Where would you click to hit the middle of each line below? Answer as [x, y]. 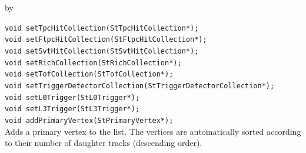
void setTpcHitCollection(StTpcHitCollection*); [102, 28]
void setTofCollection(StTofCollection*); [89, 74]
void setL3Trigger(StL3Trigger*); [72, 109]
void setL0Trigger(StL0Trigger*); [72, 97]
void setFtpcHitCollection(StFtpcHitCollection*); [106, 40]
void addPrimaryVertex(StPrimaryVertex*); [89, 120]
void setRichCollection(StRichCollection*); [93, 63]
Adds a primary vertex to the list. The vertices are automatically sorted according [153, 131]
